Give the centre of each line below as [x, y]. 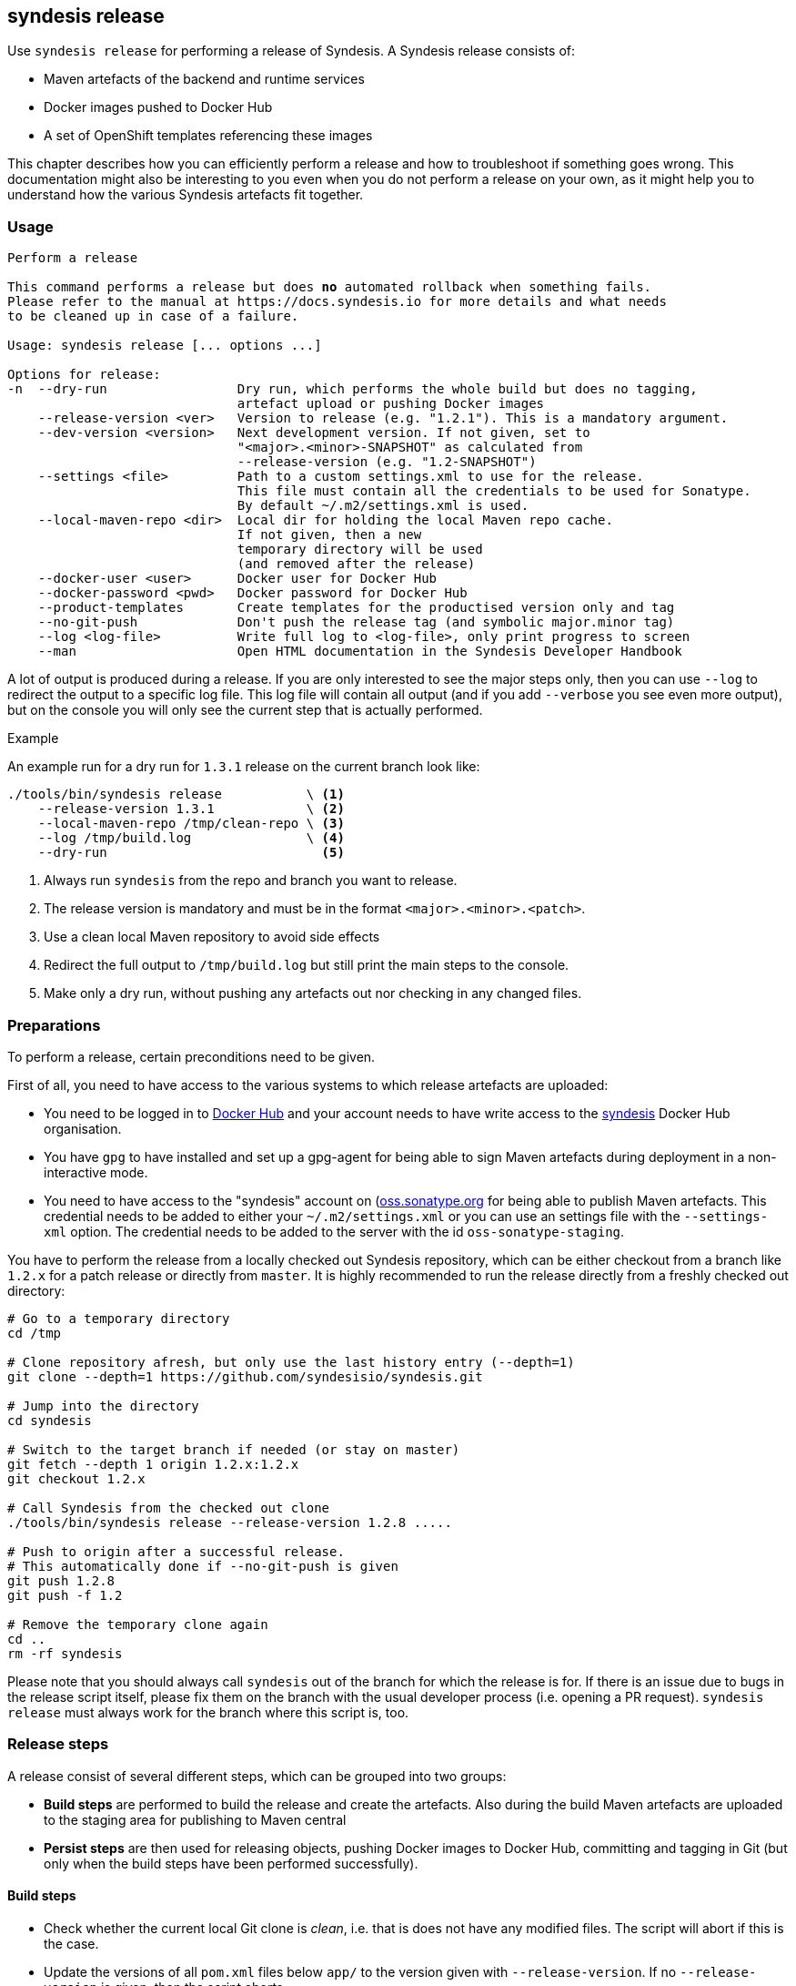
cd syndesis [50, 1420]
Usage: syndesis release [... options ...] [165, 346]
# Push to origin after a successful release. [176, 1551]
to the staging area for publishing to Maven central [195, 1819]
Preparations [54, 1025]
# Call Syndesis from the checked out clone [169, 1507]
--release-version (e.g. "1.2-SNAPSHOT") [387, 462]
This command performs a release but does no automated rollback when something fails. [330, 287]
